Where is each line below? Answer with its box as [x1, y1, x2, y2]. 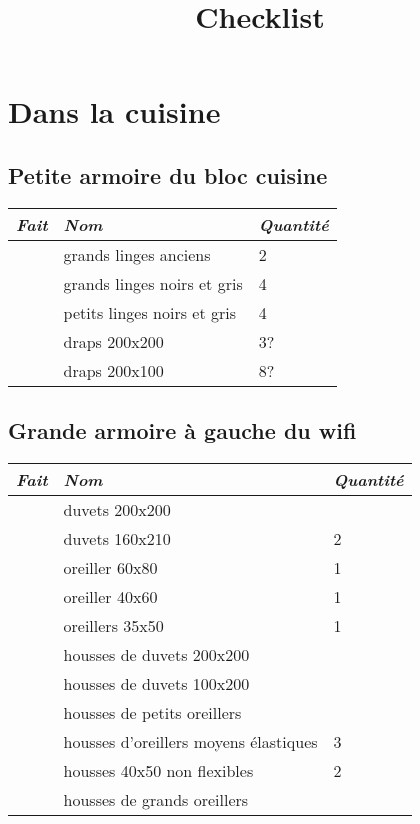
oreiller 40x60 [63, 584, 158, 608]
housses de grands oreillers [63, 787, 249, 811]
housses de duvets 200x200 [63, 642, 250, 666]
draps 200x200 [63, 329, 164, 353]
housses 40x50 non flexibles [63, 758, 254, 782]
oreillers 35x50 [63, 613, 164, 637]
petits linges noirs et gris [63, 300, 236, 324]
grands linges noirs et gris [63, 271, 243, 295]
